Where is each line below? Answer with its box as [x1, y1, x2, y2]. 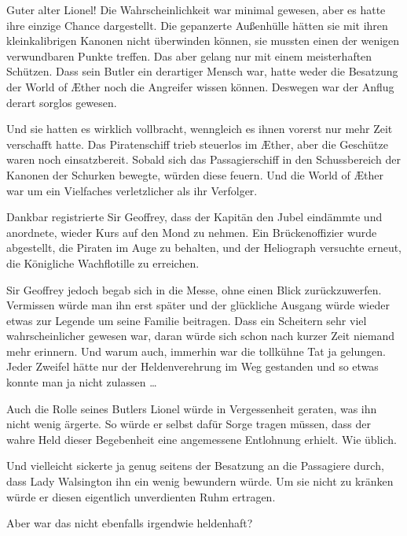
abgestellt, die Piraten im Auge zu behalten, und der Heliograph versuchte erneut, [6, 239, 402, 256]
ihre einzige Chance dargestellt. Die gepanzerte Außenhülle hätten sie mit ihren [6, 17, 388, 33]
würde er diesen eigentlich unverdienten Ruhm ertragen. [6, 488, 276, 505]
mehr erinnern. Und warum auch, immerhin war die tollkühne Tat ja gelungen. [6, 342, 386, 359]
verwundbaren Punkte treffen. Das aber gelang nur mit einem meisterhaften [6, 47, 372, 64]
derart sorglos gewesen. [6, 94, 117, 110]
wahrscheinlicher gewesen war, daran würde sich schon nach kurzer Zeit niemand [6, 327, 395, 344]
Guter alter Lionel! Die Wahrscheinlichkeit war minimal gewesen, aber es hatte [6, 2, 386, 17]
